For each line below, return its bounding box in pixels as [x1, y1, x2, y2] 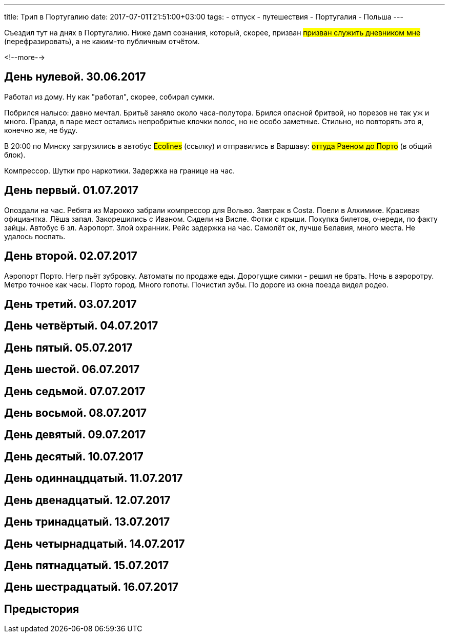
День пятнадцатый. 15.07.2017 [4, 559, 169, 572]
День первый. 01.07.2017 [4, 184, 138, 197]
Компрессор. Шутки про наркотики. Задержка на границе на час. [4, 166, 235, 175]
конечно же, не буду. [4, 125, 78, 134]
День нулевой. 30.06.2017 [4, 70, 146, 84]
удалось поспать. [4, 231, 66, 241]
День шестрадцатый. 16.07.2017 [4, 581, 179, 594]
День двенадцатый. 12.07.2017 [4, 493, 171, 507]
